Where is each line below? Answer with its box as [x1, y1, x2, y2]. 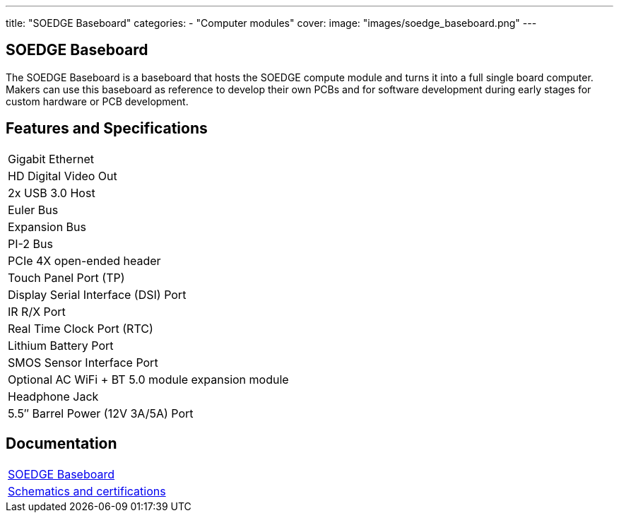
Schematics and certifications [8, 483, 166, 498]
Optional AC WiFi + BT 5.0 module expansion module [8, 372, 289, 387]
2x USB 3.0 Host [8, 185, 95, 200]
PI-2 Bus [8, 236, 53, 251]
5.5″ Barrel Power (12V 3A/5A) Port [8, 406, 194, 420]
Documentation [6, 435, 117, 453]
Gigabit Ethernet [8, 151, 94, 166]
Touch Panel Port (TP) [8, 270, 125, 285]
